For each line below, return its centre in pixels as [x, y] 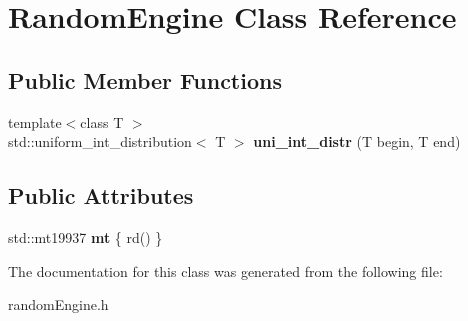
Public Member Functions [145, 79]
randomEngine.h [58, 304]
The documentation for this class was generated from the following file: [225, 270]
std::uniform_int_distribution [100, 141]
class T [102, 121]
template [35, 121]
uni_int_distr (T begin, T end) [357, 141]
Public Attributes [101, 195]
